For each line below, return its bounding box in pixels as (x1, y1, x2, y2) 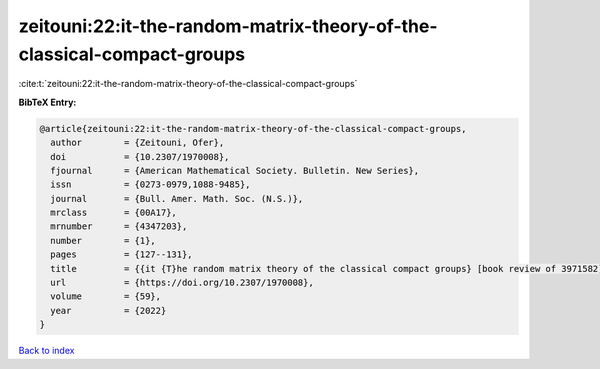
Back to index (18, 345, 75, 357)
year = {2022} (50, 305, 167, 316)
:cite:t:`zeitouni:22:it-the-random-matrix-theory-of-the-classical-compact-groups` (18, 78, 358, 90)
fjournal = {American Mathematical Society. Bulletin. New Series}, (50, 165, 420, 176)
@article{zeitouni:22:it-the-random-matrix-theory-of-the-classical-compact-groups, (39, 123, 467, 134)
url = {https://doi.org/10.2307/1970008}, (50, 277, 314, 289)
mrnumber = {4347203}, (50, 221, 188, 232)
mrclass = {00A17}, (50, 207, 177, 219)
